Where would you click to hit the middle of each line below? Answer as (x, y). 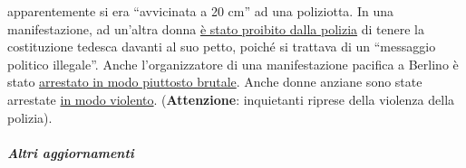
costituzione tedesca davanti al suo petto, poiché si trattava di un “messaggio (222, 47)
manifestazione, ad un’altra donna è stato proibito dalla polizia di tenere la (216, 28)
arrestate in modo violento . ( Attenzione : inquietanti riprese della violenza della (231, 99)
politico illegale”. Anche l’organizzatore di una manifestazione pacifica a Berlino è (233, 64)
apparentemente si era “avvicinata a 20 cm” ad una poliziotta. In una (200, 11)
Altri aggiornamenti (71, 152)
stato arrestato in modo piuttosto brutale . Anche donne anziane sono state (215, 82)
